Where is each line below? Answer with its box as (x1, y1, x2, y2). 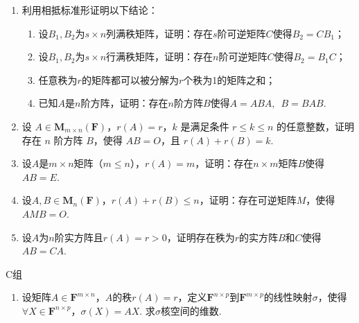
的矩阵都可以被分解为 (81, 72, 179, 87)
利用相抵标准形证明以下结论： (21, 3, 158, 17)
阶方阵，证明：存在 (80, 96, 168, 110)
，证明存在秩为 (166, 229, 235, 244)
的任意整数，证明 (277, 119, 355, 133)
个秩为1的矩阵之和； (183, 72, 276, 87)
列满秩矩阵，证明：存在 (106, 26, 213, 40)
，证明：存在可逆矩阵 (199, 193, 297, 207)
